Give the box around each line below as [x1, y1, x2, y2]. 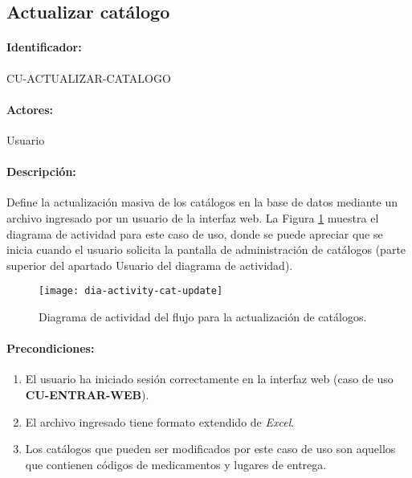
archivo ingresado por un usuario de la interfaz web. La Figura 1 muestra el [6, 209, 379, 226]
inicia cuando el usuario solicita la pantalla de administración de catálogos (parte [6, 241, 406, 258]
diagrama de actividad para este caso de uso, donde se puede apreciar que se [6, 225, 383, 242]
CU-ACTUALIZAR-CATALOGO [6, 69, 171, 86]
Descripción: [6, 163, 76, 180]
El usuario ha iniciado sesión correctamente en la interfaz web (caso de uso [25, 370, 394, 387]
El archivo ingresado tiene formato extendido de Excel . [25, 413, 295, 430]
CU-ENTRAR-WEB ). [25, 386, 149, 402]
